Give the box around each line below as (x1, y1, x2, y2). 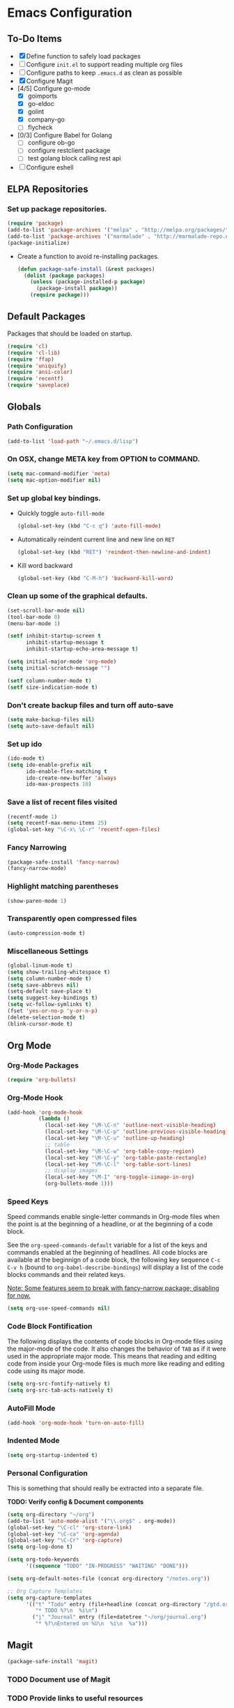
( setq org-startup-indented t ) (7, 1451, 98, 1459)
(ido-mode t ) (7, 755, 45, 762)
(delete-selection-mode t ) (7, 1014, 86, 1021)
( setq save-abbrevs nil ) (7, 982, 79, 989)
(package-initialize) (7, 239, 70, 246)
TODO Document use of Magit (7, 1675, 111, 1684)
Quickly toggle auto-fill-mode (17, 509, 104, 517)
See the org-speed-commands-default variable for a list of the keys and (7, 1241, 208, 1250)
